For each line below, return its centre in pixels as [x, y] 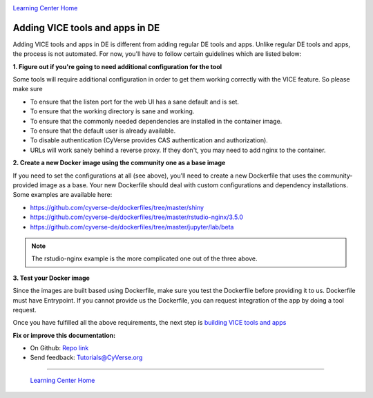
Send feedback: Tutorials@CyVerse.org [86, 358]
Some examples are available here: [63, 195]
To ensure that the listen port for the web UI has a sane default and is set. [135, 102]
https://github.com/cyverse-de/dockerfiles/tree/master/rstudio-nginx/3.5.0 [136, 217]
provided [26, 185]
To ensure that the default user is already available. [103, 131]
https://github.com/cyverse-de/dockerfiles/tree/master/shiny [117, 207]
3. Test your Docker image [51, 278]
